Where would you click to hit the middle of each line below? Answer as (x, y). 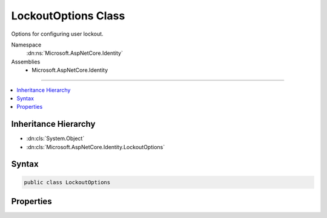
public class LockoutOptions (67, 182)
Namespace (26, 45)
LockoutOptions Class (68, 16)
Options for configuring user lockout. (57, 34)
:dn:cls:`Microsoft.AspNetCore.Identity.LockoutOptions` (96, 147)
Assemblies (26, 62)
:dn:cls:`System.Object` (55, 138)
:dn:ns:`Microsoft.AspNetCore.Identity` (75, 53)
